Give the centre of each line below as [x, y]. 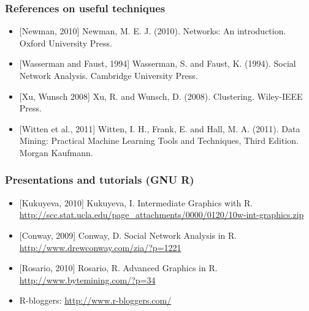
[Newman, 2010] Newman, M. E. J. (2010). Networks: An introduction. [153, 31]
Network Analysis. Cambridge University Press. [109, 75]
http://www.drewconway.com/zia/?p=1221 [100, 247]
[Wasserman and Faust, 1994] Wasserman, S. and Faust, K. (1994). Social [158, 63]
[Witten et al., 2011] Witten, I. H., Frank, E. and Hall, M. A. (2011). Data [160, 128]
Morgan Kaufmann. [56, 152]
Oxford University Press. [66, 43]
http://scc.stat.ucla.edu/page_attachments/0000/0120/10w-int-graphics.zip [162, 215]
